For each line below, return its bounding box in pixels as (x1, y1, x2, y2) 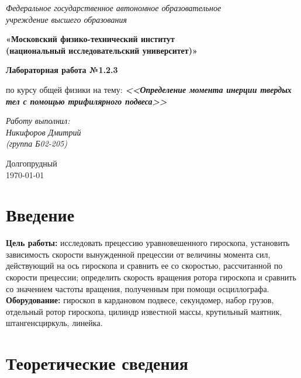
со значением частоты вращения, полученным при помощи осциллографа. (6, 282, 269, 294)
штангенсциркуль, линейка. (6, 317, 103, 329)
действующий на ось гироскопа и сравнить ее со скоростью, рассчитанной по (6, 259, 283, 272)
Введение (6, 203, 75, 227)
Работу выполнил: (6, 115, 70, 127)
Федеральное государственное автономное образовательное (6, 2, 222, 13)
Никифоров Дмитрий (6, 126, 81, 138)
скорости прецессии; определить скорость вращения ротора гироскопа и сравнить (6, 271, 296, 283)
